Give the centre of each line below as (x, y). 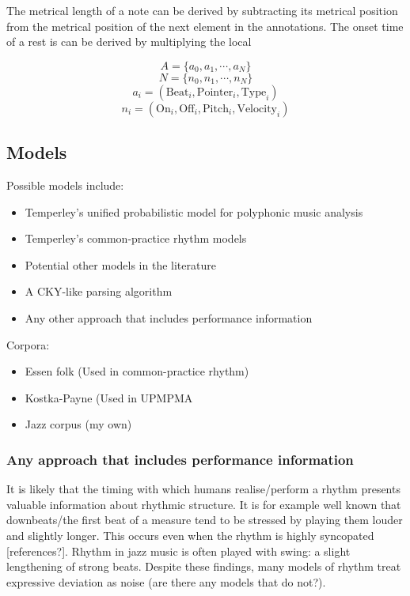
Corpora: (28, 344)
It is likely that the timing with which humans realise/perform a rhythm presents (203, 489)
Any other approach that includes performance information (169, 317)
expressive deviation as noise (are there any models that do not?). (166, 581)
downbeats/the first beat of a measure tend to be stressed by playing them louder (205, 520)
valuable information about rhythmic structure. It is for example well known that (204, 504)
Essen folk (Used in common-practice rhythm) (137, 371)
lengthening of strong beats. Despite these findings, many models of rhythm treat (204, 566)
